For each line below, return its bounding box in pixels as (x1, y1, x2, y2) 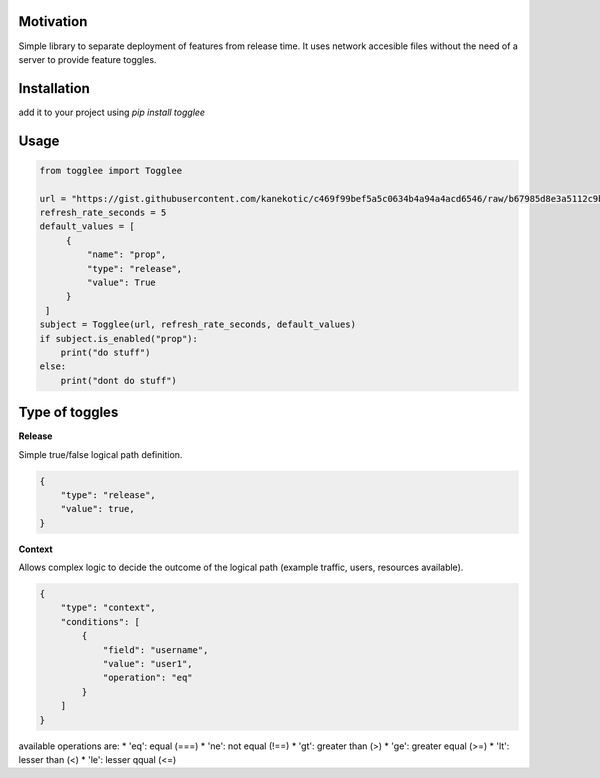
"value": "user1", (102, 658, 194, 670)
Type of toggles (18, 404, 119, 421)
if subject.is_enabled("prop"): (39, 333, 199, 344)
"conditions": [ (60, 616, 140, 627)
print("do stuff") (60, 346, 151, 358)
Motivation (18, 13, 88, 30)
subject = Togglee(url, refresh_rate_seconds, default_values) (39, 319, 357, 330)
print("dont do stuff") (60, 375, 177, 386)
